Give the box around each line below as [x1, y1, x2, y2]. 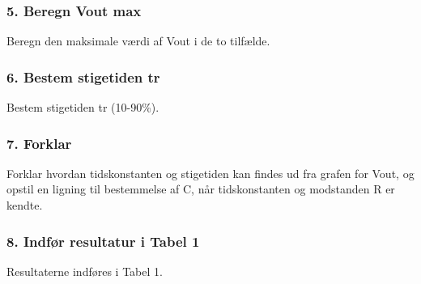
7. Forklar [6, 133, 72, 153]
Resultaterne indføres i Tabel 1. [6, 262, 163, 279]
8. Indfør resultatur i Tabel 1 [6, 231, 200, 251]
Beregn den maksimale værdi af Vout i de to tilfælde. [6, 32, 270, 49]
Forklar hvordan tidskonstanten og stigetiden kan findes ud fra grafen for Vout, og [6, 164, 415, 181]
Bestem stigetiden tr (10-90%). [6, 99, 159, 116]
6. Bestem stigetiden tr [6, 66, 160, 87]
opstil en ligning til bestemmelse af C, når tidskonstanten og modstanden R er [6, 180, 395, 197]
